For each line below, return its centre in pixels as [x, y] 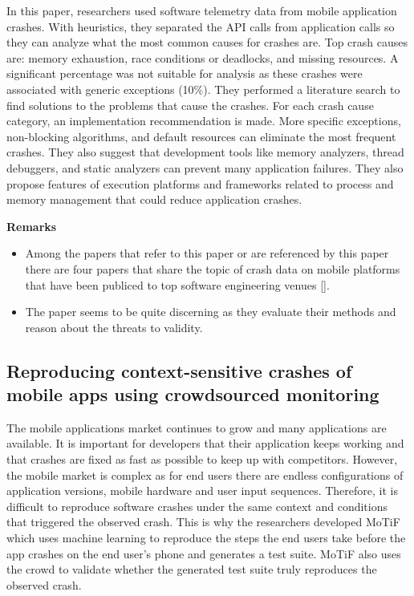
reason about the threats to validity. [114, 327]
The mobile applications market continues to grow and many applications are [197, 427]
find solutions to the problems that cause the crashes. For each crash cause [190, 105]
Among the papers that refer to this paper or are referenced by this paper [207, 253]
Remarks [32, 226]
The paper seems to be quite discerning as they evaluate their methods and [211, 312]
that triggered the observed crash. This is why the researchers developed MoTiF [203, 522]
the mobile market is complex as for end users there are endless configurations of [205, 474]
